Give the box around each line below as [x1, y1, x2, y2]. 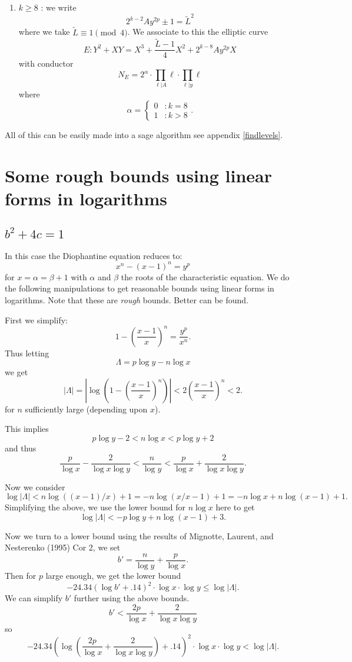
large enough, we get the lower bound [45, 569, 181, 582]
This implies [5, 422, 49, 435]
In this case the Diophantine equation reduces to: [5, 249, 182, 261]
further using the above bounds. [74, 592, 190, 604]
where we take [18, 25, 70, 38]
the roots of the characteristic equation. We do [121, 270, 290, 283]
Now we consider [5, 480, 65, 493]
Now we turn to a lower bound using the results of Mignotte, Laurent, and [5, 529, 274, 542]
